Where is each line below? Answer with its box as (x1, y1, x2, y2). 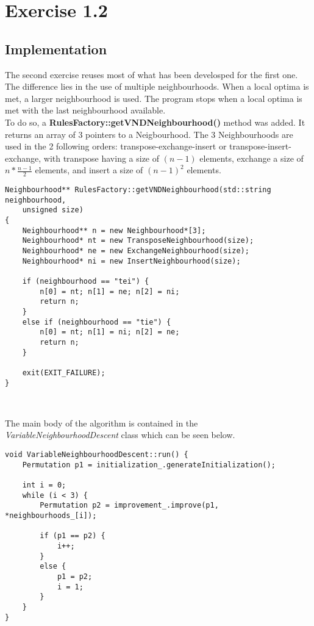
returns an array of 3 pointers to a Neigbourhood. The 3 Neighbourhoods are (5, 128, 293, 140)
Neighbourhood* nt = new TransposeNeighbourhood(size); (22, 236, 254, 245)
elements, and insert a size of (35, 164, 143, 176)
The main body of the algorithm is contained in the (5, 416, 198, 429)
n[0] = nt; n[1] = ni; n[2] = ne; (40, 328, 180, 337)
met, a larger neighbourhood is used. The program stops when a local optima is (5, 92, 302, 104)
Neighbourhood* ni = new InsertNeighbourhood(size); (22, 256, 241, 265)
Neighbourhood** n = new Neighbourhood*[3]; (22, 226, 206, 235)
